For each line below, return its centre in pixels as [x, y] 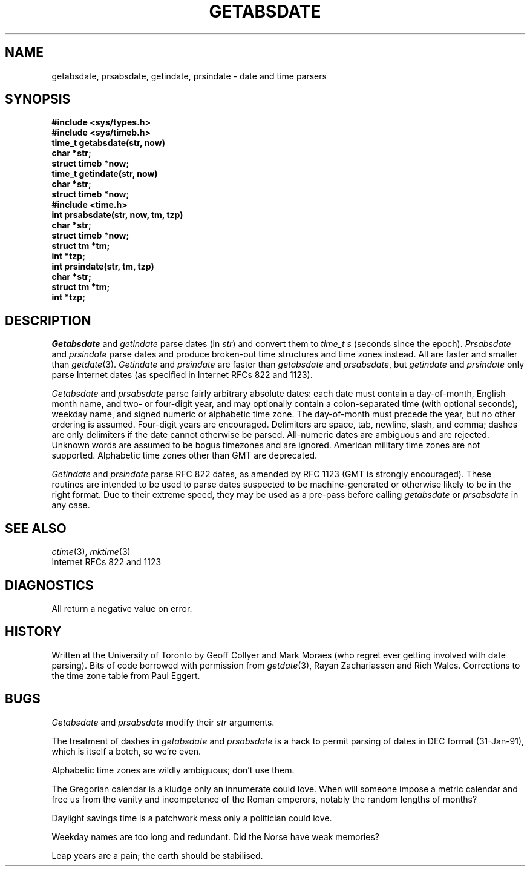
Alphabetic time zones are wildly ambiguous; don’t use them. [173, 770]
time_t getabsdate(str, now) [108, 143]
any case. [71, 505]
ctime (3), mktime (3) [91, 552]
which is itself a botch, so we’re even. [126, 751]
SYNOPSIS [38, 99]
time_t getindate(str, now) [105, 174]
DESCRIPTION [48, 320]
